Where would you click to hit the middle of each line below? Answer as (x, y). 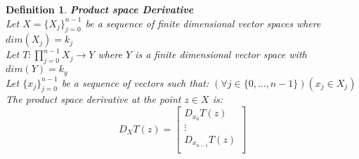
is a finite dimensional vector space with (221, 54)
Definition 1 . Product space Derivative (100, 9)
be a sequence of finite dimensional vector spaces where (203, 23)
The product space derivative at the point (93, 99)
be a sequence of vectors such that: (135, 82)
